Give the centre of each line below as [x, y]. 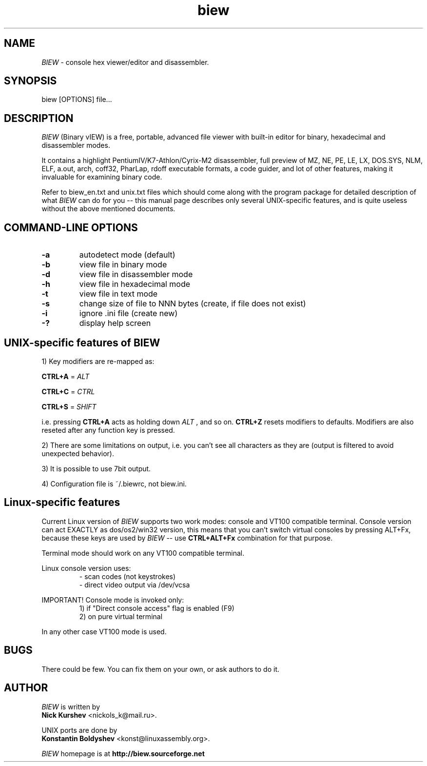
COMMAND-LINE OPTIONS [71, 227]
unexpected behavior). [78, 453]
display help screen [115, 323]
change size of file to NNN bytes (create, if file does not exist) [193, 304]
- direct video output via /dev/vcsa [135, 585]
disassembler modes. [76, 145]
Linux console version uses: [86, 568]
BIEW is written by [71, 706]
